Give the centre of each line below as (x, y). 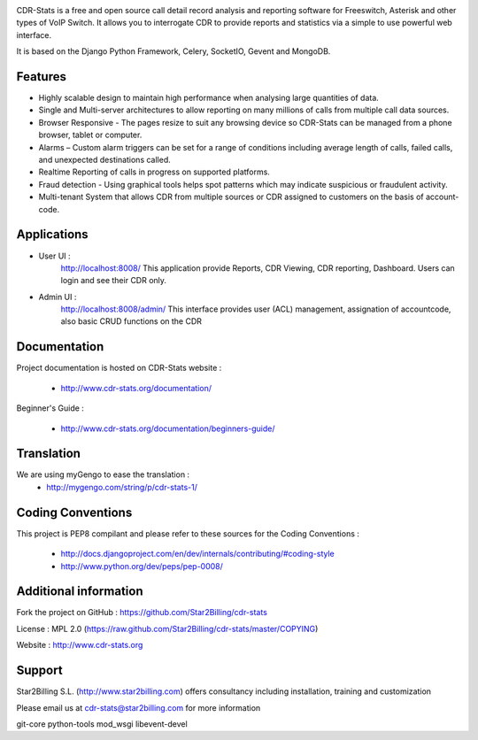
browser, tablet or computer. (90, 135)
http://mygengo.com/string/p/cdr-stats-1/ (122, 487)
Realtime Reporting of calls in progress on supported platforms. (154, 172)
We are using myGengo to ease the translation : (103, 474)
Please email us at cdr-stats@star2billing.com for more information (139, 707)
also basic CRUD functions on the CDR (131, 321)
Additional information (80, 592)
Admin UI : (58, 297)
